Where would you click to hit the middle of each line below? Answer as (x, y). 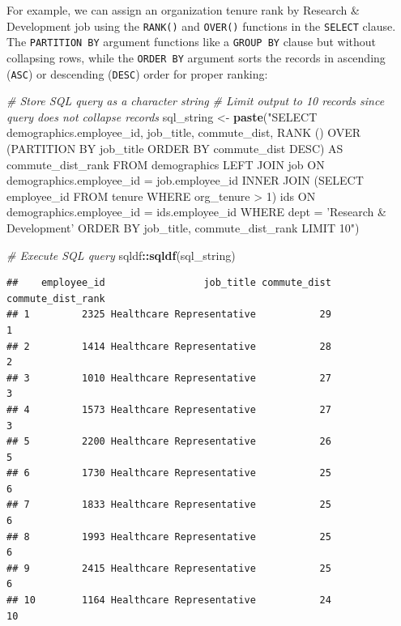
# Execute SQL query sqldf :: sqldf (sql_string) (121, 255)
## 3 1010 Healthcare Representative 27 (169, 378)
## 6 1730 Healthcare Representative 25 (169, 473)
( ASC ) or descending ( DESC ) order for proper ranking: (137, 73)
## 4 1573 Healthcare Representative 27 (169, 409)
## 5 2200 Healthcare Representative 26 (169, 442)
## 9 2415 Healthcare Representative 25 (169, 568)
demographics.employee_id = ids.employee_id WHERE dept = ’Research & (196, 212)
